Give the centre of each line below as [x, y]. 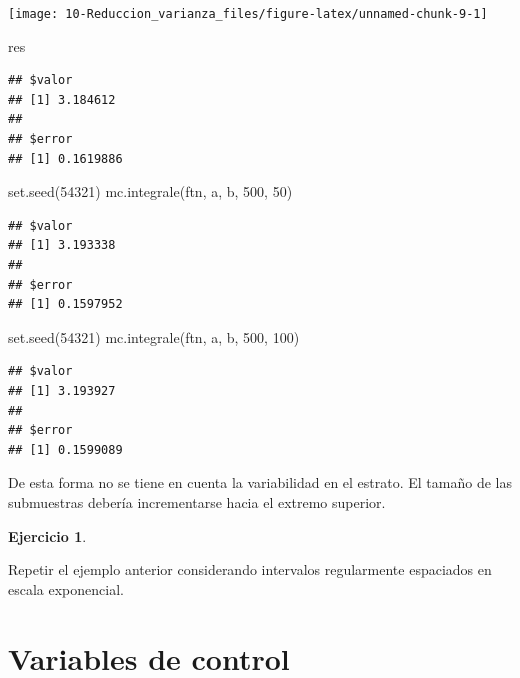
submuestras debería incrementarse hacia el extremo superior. [197, 501]
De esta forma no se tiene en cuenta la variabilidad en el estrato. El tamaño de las [260, 482]
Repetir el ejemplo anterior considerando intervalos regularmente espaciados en [250, 569]
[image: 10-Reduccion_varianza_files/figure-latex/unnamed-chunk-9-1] [248, 14]
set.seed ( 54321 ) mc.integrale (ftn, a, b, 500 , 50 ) [150, 191]
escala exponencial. [66, 588]
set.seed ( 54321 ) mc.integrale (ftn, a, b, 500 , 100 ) [154, 336]
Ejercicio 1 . [47, 535]
